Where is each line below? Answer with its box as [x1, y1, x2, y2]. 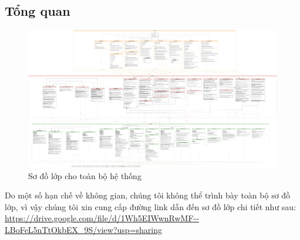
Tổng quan [5, 2, 70, 20]
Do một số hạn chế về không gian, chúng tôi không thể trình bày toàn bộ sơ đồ [5, 189, 291, 201]
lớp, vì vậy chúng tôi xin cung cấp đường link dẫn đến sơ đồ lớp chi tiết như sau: [5, 200, 296, 212]
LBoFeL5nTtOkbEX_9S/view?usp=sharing [5, 223, 162, 235]
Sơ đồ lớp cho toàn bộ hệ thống [28, 169, 141, 181]
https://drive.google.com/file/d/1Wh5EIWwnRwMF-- [5, 212, 199, 224]
